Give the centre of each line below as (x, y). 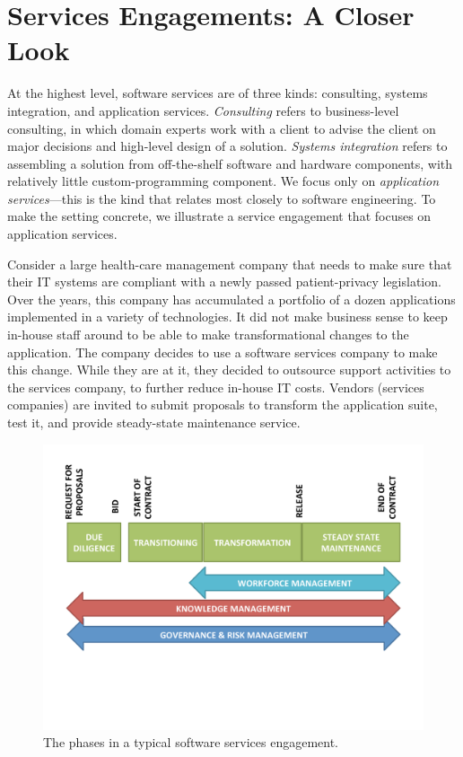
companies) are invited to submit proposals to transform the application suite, (223, 405)
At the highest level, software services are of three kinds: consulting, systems (218, 93)
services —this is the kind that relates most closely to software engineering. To (222, 198)
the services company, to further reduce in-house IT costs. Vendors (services (216, 387)
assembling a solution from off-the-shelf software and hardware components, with (230, 163)
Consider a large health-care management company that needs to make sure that (230, 264)
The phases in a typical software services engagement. (191, 742)
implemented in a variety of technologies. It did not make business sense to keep (227, 317)
